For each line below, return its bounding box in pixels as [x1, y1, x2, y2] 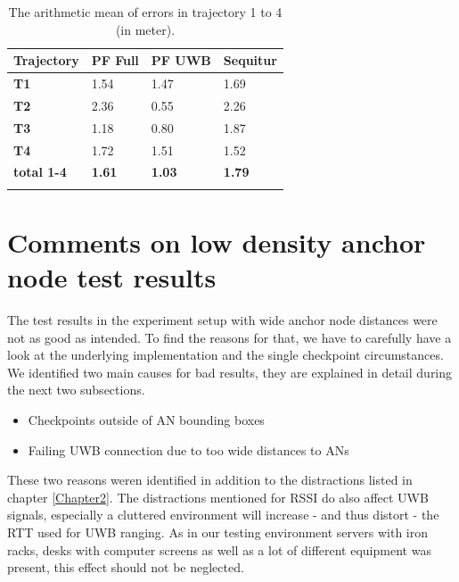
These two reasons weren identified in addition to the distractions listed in [7, 470, 413, 489]
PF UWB [151, 51, 211, 70]
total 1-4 [13, 162, 67, 181]
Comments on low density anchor [7, 223, 426, 260]
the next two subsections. [7, 380, 145, 399]
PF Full [91, 51, 139, 70]
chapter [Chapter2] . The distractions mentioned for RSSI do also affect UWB [7, 487, 429, 506]
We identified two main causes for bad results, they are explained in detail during [7, 362, 453, 381]
